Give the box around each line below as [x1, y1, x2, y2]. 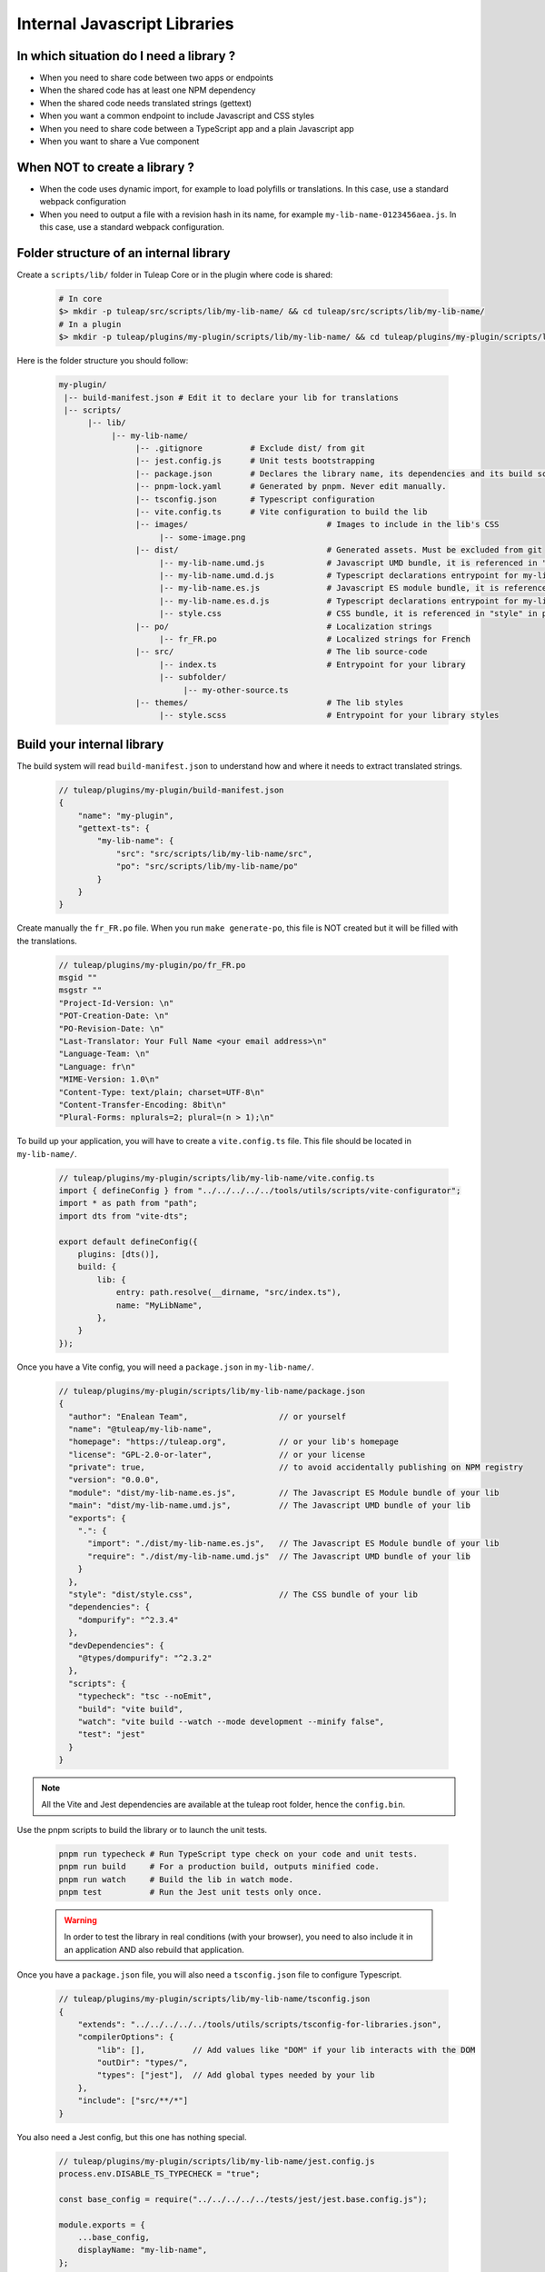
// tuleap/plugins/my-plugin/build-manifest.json [58, 784, 284, 795]
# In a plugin [58, 319, 122, 329]
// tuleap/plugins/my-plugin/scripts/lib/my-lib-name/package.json [58, 1386, 366, 1396]
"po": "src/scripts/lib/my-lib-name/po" [115, 862, 299, 872]
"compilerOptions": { [77, 2032, 174, 2042]
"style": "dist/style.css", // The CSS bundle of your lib [68, 1589, 418, 1599]
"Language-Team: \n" [58, 1049, 150, 1059]
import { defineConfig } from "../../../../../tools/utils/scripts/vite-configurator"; [58, 1186, 461, 1196]
